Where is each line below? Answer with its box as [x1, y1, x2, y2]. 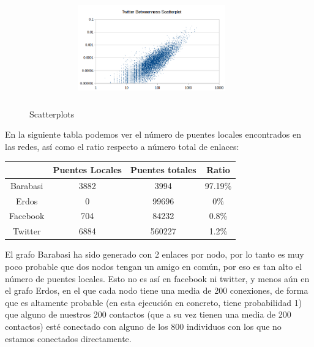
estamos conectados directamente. [5, 332, 132, 345]
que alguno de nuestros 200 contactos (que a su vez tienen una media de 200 [5, 308, 291, 321]
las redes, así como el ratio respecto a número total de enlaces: [5, 140, 239, 152]
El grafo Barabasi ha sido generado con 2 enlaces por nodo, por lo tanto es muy [5, 248, 304, 261]
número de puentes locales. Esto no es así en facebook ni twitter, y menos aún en [5, 272, 310, 285]
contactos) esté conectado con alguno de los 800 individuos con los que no [5, 319, 282, 332]
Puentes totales [130, 163, 196, 176]
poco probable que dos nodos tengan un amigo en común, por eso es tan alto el [5, 259, 302, 272]
